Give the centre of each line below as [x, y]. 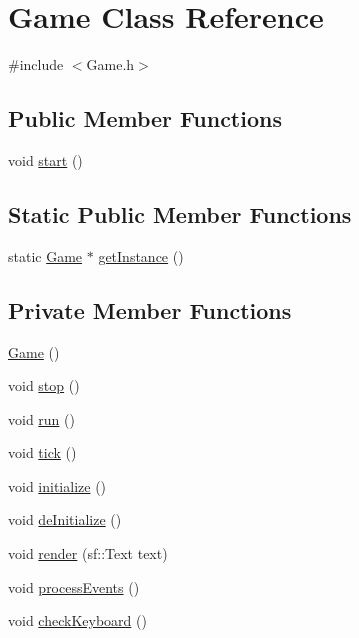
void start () [45, 159]
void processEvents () [74, 586]
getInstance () [141, 255]
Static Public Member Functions [180, 213]
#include [36, 64]
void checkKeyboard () [77, 620]
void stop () [44, 385]
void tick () [42, 452]
